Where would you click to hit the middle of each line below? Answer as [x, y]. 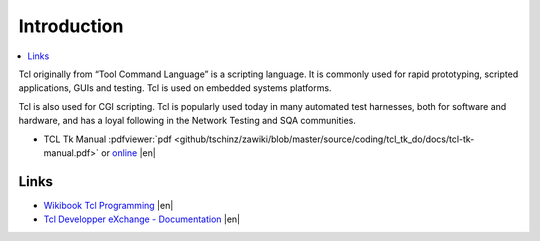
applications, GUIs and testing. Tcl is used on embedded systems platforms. [175, 88]
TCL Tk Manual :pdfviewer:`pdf [107, 139]
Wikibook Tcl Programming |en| [108, 205]
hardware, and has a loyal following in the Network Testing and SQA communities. [187, 121]
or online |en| [129, 152]
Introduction [71, 26]
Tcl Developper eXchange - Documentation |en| [142, 219]
